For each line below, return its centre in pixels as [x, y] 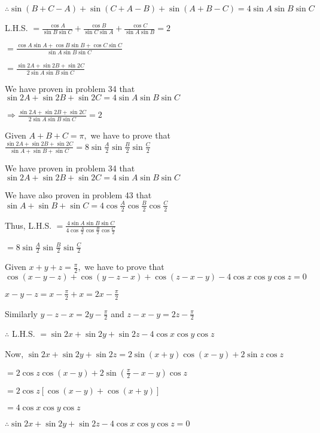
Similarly [21, 313]
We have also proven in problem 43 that [78, 194]
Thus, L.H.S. [28, 225]
